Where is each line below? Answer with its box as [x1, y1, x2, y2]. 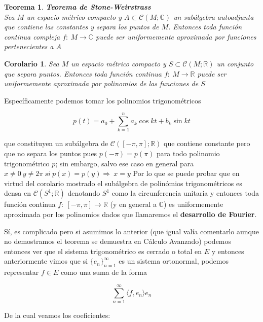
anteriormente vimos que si [4, 256, 88, 266]
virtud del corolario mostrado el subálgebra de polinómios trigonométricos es [4, 177, 242, 188]
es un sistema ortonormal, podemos [119, 256, 229, 266]
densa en [4, 188, 31, 198]
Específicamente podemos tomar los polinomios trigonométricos [4, 95, 201, 105]
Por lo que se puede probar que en [133, 168, 240, 178]
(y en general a [110, 199, 157, 209]
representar [4, 267, 39, 277]
